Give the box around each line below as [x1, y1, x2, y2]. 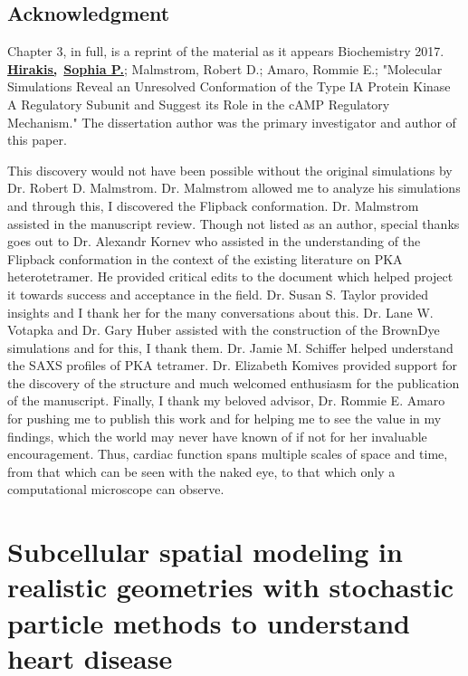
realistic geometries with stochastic [7, 568, 454, 605]
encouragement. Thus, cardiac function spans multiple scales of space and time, [7, 444, 448, 463]
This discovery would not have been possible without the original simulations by [7, 160, 453, 179]
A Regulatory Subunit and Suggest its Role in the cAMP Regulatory [7, 94, 390, 113]
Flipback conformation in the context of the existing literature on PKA [7, 249, 403, 268]
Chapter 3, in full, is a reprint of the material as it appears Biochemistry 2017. [7, 42, 444, 61]
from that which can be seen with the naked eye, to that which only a [7, 462, 396, 481]
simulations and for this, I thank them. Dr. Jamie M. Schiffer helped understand [7, 338, 454, 357]
